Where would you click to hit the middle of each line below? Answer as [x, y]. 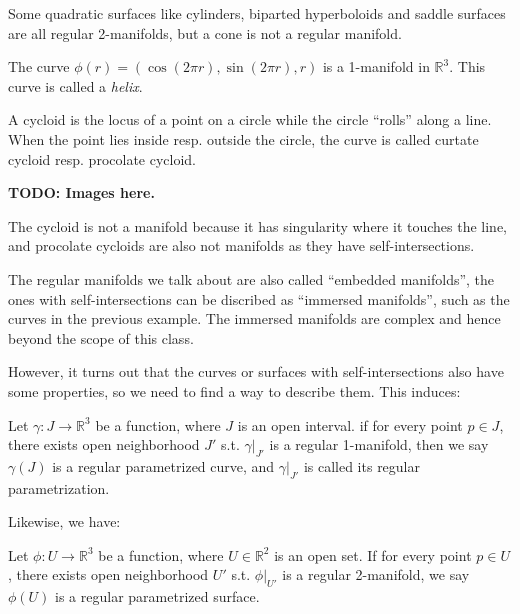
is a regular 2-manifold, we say [376, 574]
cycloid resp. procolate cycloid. [102, 158]
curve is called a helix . [75, 85]
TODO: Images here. [81, 192]
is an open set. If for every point [373, 554]
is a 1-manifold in [376, 66]
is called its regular [361, 465]
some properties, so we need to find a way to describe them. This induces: [234, 390]
